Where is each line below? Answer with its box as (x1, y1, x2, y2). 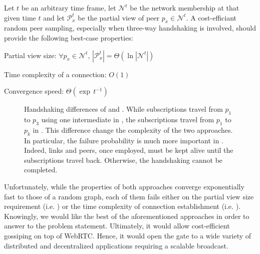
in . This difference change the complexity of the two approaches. (33, 124, 233, 135)
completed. (24, 164, 58, 175)
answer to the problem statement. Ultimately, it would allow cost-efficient (4, 220, 230, 231)
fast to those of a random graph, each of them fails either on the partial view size (4, 191, 254, 201)
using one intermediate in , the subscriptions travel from (41, 114, 214, 124)
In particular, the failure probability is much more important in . (24, 135, 223, 145)
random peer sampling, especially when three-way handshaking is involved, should (4, 23, 256, 33)
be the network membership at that (130, 3, 239, 13)
